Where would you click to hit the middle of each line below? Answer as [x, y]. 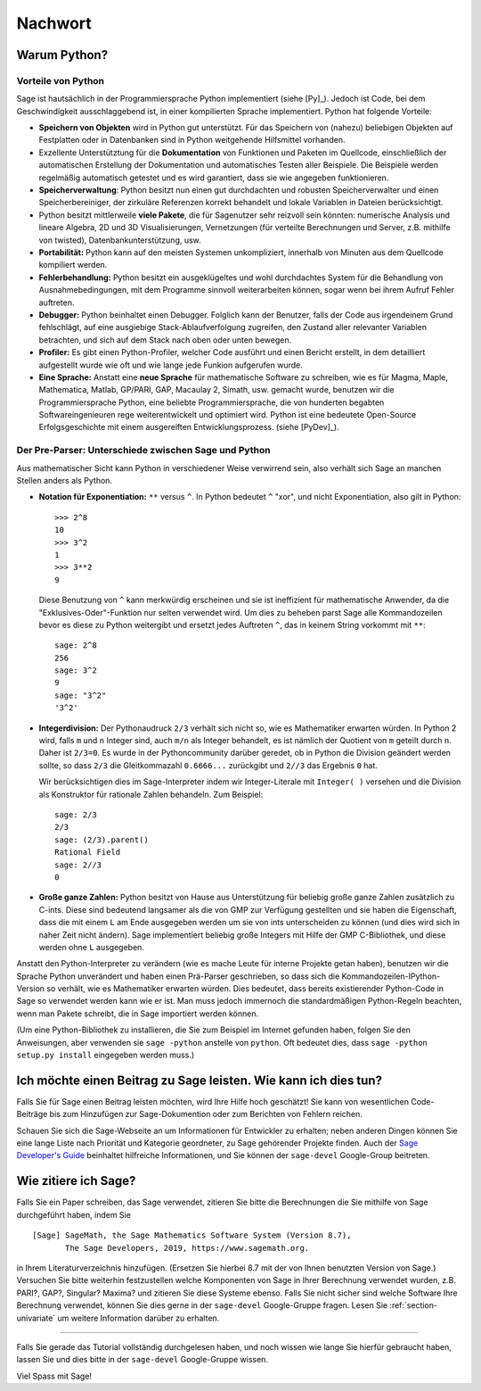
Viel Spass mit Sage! [54, 1376]
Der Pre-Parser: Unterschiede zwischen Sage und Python [143, 451]
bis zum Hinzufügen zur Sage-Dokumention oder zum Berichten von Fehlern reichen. [206, 1114]
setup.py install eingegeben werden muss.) [106, 1055]
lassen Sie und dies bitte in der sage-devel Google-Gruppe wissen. [143, 1360]
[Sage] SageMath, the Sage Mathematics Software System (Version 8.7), [192, 1235]
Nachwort [54, 23]
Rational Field [88, 853]
